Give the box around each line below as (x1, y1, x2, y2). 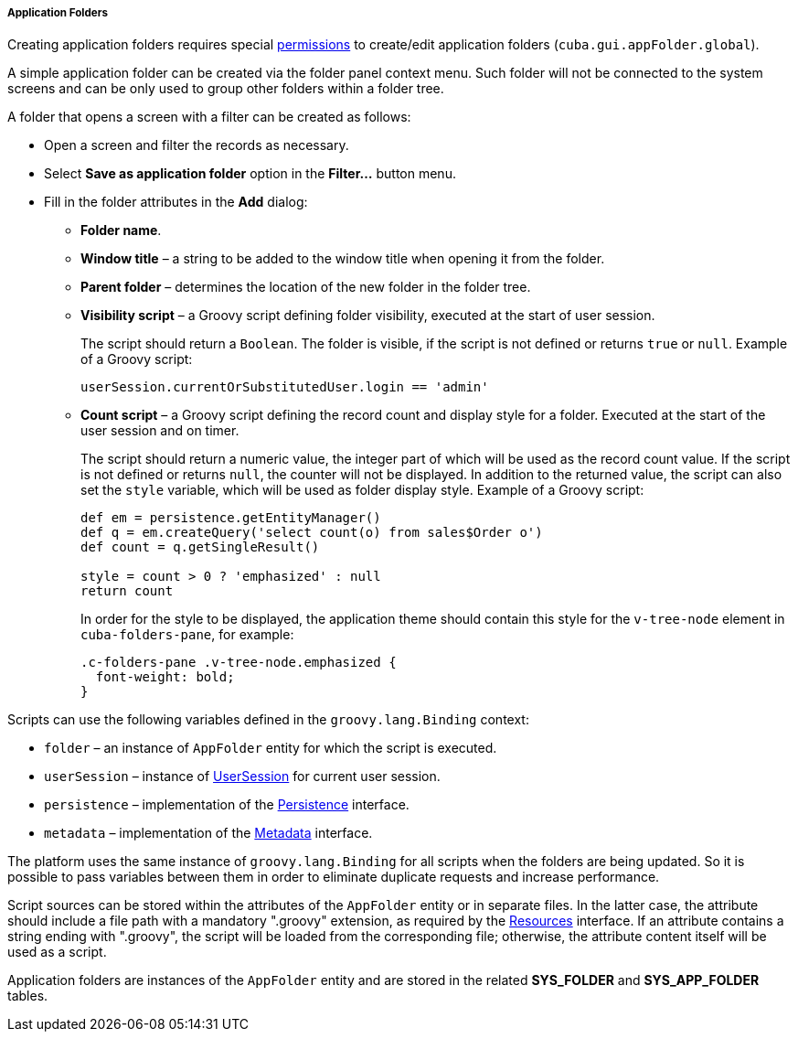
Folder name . (80, 222, 162, 239)
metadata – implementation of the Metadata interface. (44, 825, 373, 841)
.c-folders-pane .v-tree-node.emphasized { (80, 655, 397, 670)
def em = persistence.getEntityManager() (80, 510, 381, 526)
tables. (7, 988, 48, 1004)
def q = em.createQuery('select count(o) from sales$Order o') (80, 525, 543, 541)
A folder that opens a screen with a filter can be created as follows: (7, 109, 411, 125)
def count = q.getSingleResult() (80, 540, 320, 555)
